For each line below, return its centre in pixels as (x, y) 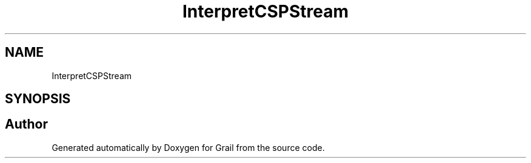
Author (26, 124)
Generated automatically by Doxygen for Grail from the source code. (188, 147)
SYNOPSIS (38, 99)
